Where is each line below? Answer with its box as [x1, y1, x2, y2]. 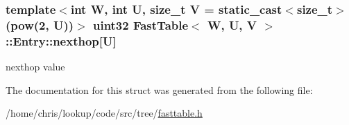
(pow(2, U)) [6, 16, 74, 33]
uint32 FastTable [92, 16, 189, 33]
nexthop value [6, 59, 65, 74]
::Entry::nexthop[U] [6, 32, 117, 49]
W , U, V [207, 16, 257, 33]
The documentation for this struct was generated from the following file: [6, 82, 313, 97]
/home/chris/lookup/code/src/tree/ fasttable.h [6, 106, 203, 120]
